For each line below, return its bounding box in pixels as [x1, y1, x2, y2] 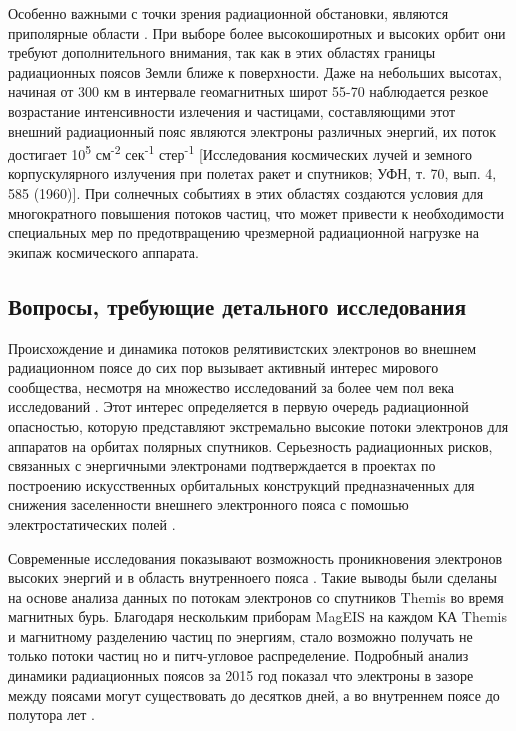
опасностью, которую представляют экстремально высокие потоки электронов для [8, 415, 509, 436]
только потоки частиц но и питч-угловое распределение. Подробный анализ [8, 645, 469, 666]
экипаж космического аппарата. [8, 241, 199, 262]
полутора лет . [8, 704, 95, 725]
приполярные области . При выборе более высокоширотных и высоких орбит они [8, 22, 506, 43]
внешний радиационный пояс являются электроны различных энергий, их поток [8, 120, 496, 141]
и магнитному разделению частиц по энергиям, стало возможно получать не [8, 625, 473, 646]
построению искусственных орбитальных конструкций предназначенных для [8, 474, 475, 495]
